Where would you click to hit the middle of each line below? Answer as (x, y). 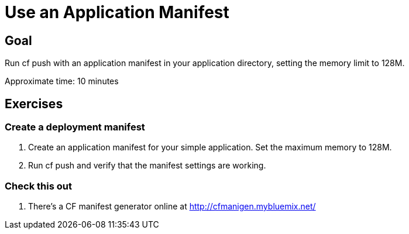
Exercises (34, 104)
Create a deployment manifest (75, 127)
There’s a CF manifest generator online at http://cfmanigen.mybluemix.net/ (172, 207)
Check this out (38, 186)
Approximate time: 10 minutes (62, 81)
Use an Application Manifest (117, 12)
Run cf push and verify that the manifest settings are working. (147, 166)
